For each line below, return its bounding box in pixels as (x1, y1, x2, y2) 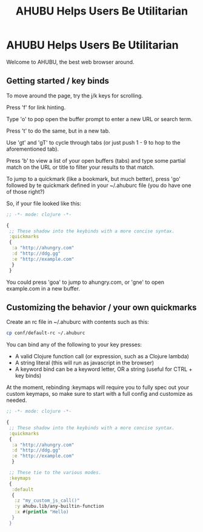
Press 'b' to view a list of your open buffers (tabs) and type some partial (6, 157, 186, 164)
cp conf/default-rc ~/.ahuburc (6, 330, 85, 337)
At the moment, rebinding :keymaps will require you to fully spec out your (6, 384, 190, 391)
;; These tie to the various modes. (8, 470, 102, 476)
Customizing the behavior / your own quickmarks (6, 302, 197, 312)
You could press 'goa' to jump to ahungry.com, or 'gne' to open (6, 278, 165, 286)
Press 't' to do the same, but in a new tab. (6, 127, 110, 134)
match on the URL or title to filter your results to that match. (6, 163, 155, 171)
